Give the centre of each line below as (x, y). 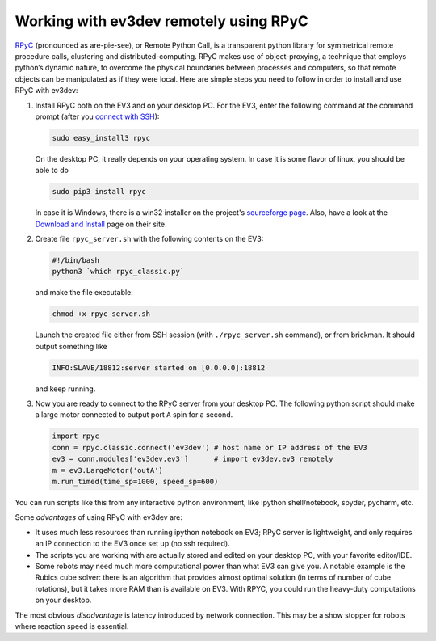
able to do (52, 171)
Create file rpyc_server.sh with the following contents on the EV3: (149, 239)
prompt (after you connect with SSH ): (97, 116)
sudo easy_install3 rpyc (101, 138)
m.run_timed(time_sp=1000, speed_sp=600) (135, 482)
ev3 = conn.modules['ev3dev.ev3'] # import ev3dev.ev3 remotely (193, 459)
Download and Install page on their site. (101, 224)
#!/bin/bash (76, 260)
